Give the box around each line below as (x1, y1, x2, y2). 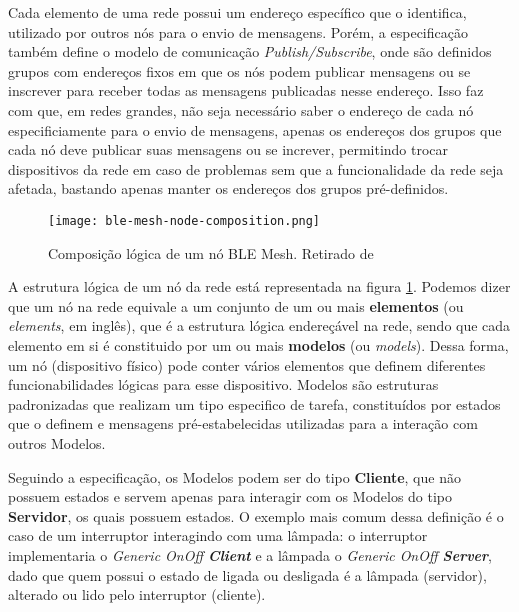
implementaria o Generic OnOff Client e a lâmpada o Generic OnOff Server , (8, 544, 492, 565)
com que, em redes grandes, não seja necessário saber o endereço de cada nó (8, 99, 474, 120)
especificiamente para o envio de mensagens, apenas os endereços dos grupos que (8, 119, 502, 140)
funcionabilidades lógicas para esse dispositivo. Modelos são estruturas (8, 374, 439, 395)
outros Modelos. (8, 432, 106, 453)
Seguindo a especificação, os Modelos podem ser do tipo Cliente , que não (8, 466, 461, 487)
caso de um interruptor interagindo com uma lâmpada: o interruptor (8, 525, 428, 546)
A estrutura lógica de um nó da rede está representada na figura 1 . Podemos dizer (8, 276, 511, 297)
